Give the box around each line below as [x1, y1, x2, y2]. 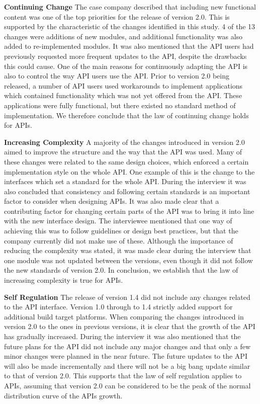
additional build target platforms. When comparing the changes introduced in [4, 311, 244, 321]
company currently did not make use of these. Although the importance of [4, 235, 233, 246]
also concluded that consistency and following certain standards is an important [4, 186, 250, 196]
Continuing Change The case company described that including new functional [4, 2, 256, 12]
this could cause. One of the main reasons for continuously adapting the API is [4, 60, 248, 71]
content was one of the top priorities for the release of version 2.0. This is [4, 11, 230, 22]
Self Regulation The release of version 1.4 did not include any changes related [4, 291, 250, 302]
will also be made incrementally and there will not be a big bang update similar [4, 360, 250, 371]
